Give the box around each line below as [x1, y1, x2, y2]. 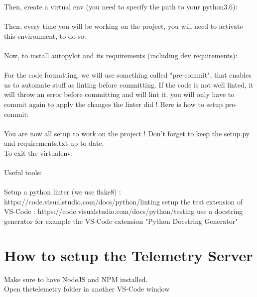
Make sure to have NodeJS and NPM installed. [4, 274, 148, 284]
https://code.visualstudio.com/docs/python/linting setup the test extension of [4, 196, 243, 206]
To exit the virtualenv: [4, 147, 73, 158]
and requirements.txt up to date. [4, 138, 104, 148]
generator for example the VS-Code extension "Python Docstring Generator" [4, 216, 238, 226]
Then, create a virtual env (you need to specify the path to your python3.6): [4, 1, 238, 11]
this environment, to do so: [4, 30, 86, 41]
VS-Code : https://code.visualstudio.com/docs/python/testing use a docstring [4, 206, 243, 216]
